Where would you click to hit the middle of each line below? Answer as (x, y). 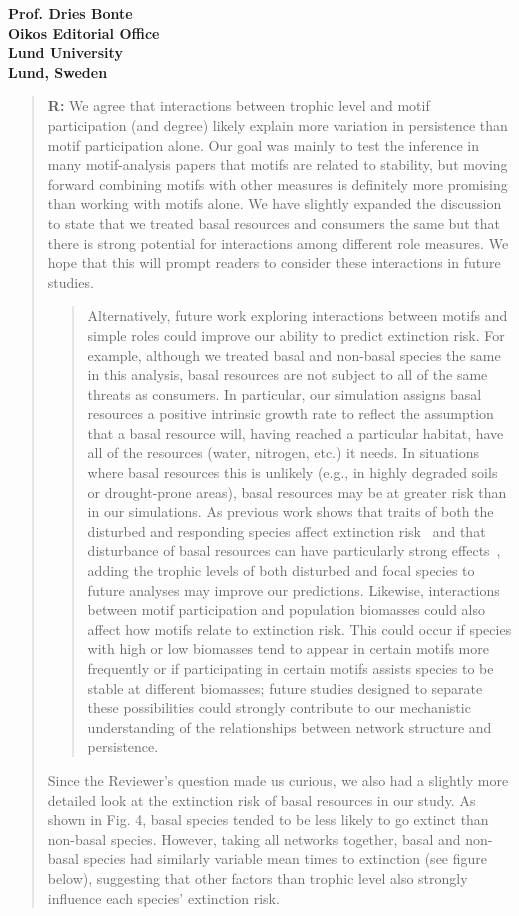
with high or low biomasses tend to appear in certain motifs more (288, 648)
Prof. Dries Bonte (70, 13)
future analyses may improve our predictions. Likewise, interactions (293, 589)
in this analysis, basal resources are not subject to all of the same (287, 374)
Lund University (65, 52)
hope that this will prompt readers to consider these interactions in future (274, 262)
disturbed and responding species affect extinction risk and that (286, 530)
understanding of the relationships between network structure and (289, 726)
